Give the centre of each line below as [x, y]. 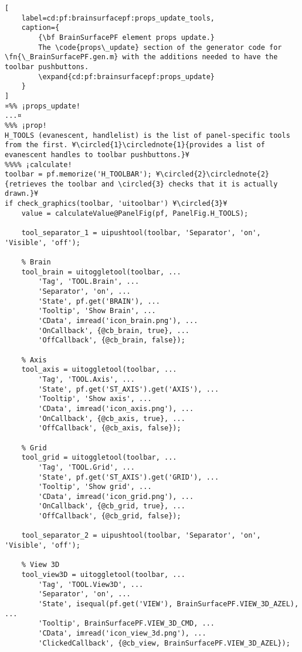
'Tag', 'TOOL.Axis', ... [86, 379]
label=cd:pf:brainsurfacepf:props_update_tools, [118, 18]
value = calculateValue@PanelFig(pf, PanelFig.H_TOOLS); [135, 213]
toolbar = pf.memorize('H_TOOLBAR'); [78, 174]
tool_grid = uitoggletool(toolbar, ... [99, 458]
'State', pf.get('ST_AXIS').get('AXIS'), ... [129, 389]
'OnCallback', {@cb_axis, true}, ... [112, 418]
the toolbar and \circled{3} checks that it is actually [164, 184]
